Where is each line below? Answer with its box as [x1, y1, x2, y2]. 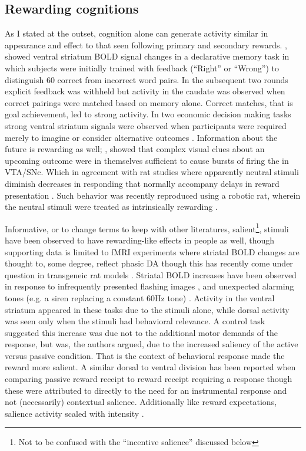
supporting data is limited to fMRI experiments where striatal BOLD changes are [5, 245, 300, 258]
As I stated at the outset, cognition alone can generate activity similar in [5, 27, 268, 39]
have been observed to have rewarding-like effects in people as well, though [5, 233, 275, 246]
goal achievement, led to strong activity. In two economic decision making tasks [5, 108, 291, 120]
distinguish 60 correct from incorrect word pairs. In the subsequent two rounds [5, 73, 288, 85]
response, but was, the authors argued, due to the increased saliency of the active [5, 338, 298, 350]
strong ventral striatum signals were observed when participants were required [5, 119, 287, 131]
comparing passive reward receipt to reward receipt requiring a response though [5, 373, 292, 385]
